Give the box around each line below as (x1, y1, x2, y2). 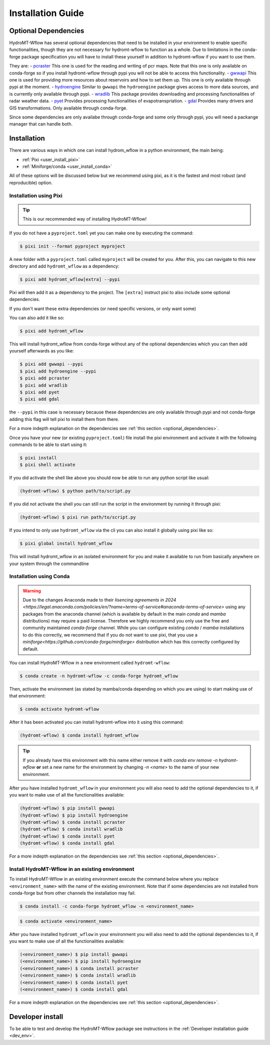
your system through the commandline (9, 560, 89, 566)
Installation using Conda (9, 573, 70, 580)
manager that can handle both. (9, 121, 72, 127)
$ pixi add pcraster (19, 375, 70, 381)
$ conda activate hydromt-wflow (19, 706, 99, 712)
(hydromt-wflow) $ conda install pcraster (19, 819, 125, 825)
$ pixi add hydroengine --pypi (19, 368, 97, 374)
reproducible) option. (9, 179, 53, 185)
